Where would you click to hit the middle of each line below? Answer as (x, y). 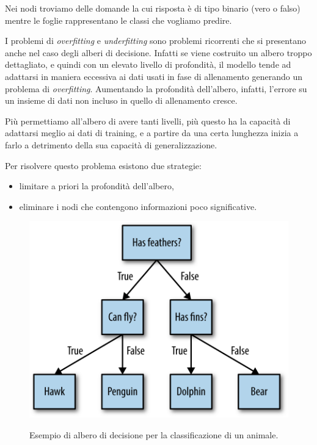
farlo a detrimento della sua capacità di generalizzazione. (111, 144)
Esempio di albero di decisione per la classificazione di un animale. (154, 434)
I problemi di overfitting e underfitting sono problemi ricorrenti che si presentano (155, 41)
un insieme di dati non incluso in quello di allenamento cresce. (121, 100)
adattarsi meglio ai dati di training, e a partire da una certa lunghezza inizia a (152, 133)
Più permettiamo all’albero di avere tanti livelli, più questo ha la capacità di (148, 121)
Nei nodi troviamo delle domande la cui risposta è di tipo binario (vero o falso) (153, 8)
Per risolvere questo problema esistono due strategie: (103, 165)
